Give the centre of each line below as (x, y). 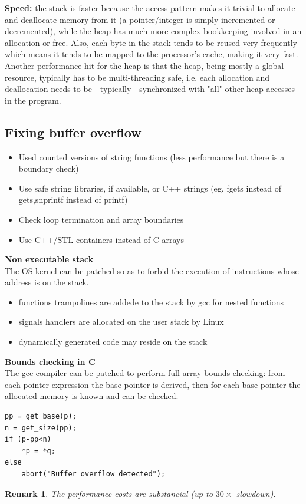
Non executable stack (49, 259)
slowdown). (256, 493)
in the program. (33, 100)
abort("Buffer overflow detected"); (93, 474)
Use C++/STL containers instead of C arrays (101, 239)
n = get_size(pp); (41, 428)
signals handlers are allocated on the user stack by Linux (121, 322)
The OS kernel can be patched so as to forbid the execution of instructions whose (152, 270)
